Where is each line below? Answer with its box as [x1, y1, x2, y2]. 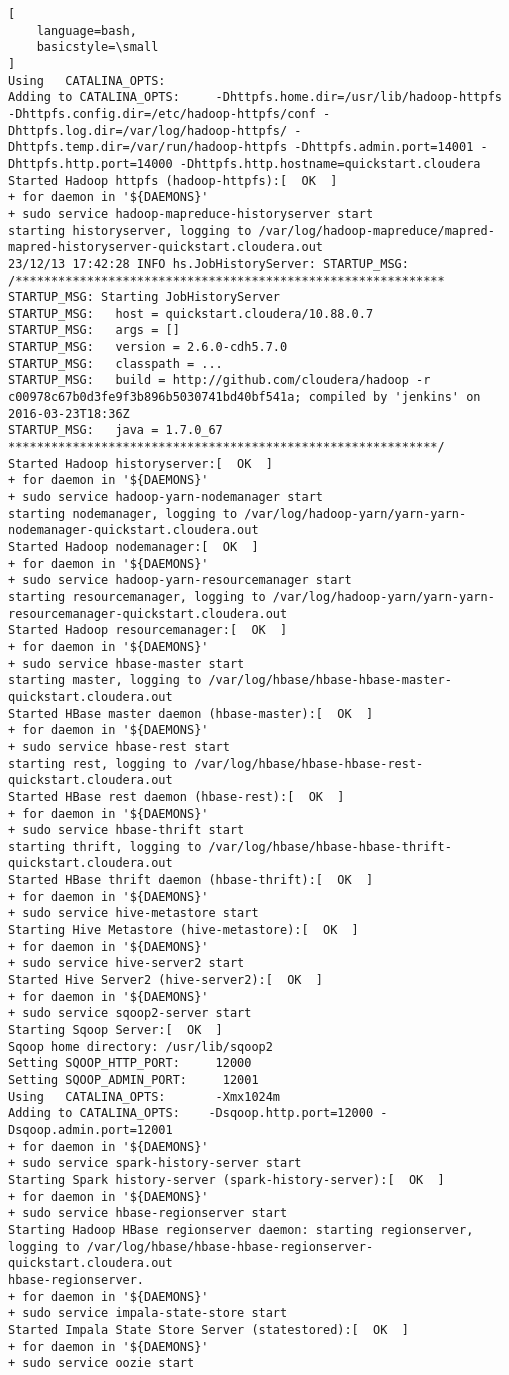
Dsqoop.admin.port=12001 [8, 1122, 173, 1137]
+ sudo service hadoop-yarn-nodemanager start [8, 490, 323, 505]
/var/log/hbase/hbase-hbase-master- [208, 673, 452, 688]
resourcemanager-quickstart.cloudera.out [8, 606, 288, 621]
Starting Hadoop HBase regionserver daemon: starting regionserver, [8, 1222, 474, 1237]
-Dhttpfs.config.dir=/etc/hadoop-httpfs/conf [8, 106, 316, 121]
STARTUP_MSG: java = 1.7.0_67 [8, 423, 223, 438]
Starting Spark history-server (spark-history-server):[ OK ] [8, 1172, 445, 1187]
